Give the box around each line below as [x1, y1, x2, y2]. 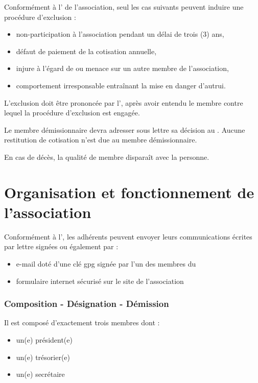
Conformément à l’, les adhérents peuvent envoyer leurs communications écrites [4, 231, 252, 242]
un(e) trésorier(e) [16, 351, 70, 362]
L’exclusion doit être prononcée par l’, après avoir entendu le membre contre [4, 97, 243, 108]
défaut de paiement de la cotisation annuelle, [16, 45, 157, 56]
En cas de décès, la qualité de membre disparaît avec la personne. [4, 151, 209, 162]
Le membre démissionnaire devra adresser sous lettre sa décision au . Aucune [4, 124, 245, 135]
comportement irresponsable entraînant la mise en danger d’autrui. [16, 80, 226, 90]
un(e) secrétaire [16, 369, 65, 379]
